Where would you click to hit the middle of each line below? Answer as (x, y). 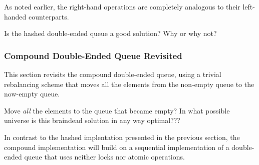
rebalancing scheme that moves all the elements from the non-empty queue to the (129, 84)
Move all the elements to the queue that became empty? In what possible (117, 110)
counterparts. (49, 16)
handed (15, 16)
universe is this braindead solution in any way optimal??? (92, 120)
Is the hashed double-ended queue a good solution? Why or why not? (110, 33)
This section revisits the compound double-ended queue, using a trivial (113, 74)
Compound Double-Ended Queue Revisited (93, 55)
